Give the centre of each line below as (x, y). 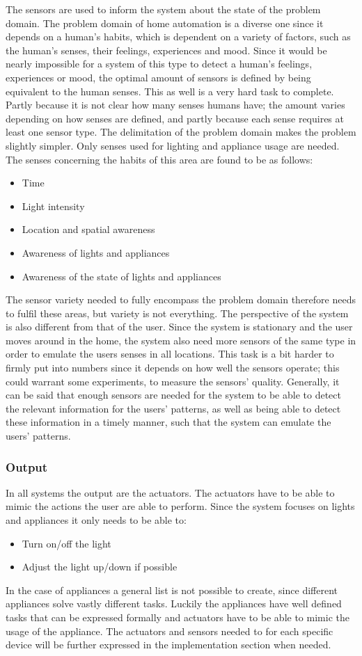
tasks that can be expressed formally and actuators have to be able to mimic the (178, 617)
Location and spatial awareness (88, 229)
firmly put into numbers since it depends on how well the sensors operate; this (173, 368)
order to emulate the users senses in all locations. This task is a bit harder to (170, 354)
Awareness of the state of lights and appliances (121, 276)
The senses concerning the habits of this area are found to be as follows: (159, 159)
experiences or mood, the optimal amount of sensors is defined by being (158, 77)
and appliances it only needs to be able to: (96, 520)
